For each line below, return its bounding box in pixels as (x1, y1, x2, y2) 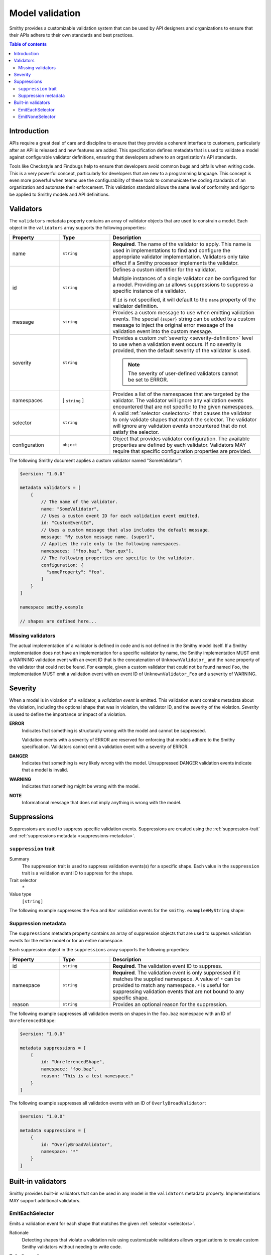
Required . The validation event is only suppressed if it (112, 969, 240, 976)
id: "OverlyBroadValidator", (41, 1142, 113, 1147)
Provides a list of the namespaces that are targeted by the (112, 391, 249, 398)
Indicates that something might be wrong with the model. (22, 783, 140, 789)
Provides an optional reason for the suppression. (112, 1000, 228, 1008)
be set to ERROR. (128, 376, 168, 383)
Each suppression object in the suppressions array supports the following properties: (9, 947, 189, 953)
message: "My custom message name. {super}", (41, 534, 155, 540)
